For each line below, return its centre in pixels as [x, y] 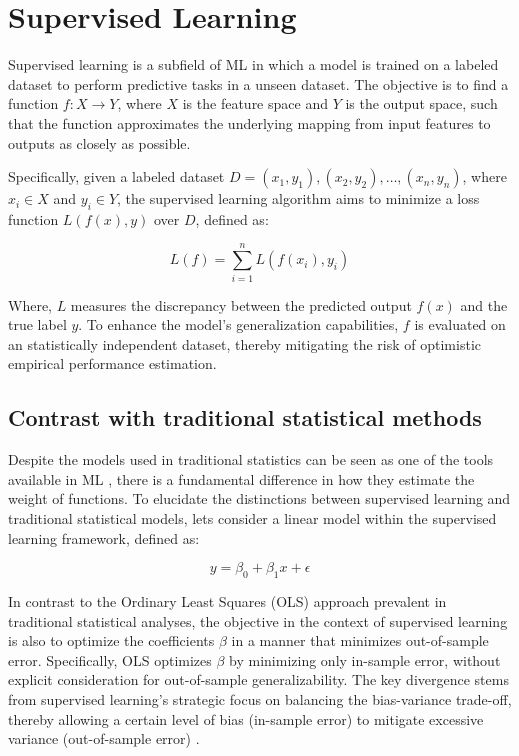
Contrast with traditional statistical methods [245, 417]
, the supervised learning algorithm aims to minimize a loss [298, 198]
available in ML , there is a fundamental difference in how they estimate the [241, 478]
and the [484, 304]
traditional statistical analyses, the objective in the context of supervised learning [258, 620]
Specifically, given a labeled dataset [116, 176]
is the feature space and [255, 103]
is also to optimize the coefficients [111, 640]
